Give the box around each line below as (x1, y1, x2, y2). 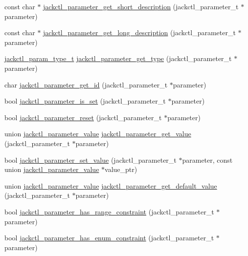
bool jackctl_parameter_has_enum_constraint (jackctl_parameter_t (4, 233, 214, 243)
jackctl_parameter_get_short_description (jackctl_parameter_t (43, 1, 239, 11)
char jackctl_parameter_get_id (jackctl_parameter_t (4, 79, 168, 89)
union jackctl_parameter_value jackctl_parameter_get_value (4, 128, 191, 139)
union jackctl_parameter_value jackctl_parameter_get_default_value (4, 180, 217, 191)
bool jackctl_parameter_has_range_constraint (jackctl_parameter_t (4, 206, 214, 216)
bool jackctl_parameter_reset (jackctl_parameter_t (4, 112, 162, 122)
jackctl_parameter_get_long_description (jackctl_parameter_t (43, 27, 236, 38)
